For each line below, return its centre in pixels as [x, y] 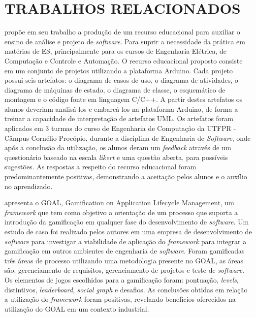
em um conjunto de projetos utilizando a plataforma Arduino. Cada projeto [119, 70]
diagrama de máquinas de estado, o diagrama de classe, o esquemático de [115, 89]
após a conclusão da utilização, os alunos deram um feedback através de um [118, 147]
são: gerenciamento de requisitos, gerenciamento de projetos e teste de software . [125, 270]
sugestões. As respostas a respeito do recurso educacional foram [100, 167]
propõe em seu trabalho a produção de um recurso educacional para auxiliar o [122, 32]
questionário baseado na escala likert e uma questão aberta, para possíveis [116, 157]
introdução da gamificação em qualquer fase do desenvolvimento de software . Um [127, 222]
